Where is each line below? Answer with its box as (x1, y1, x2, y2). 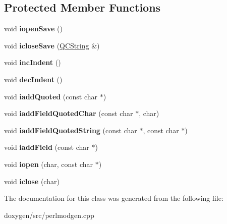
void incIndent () (4, 57, 61, 68)
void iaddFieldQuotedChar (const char (4, 108, 133, 119)
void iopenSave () (4, 23, 63, 34)
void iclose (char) (4, 176, 60, 186)
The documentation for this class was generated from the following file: (4, 193, 223, 203)
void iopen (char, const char (4, 158, 93, 169)
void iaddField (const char (4, 142, 89, 152)
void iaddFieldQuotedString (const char (4, 125, 137, 135)
